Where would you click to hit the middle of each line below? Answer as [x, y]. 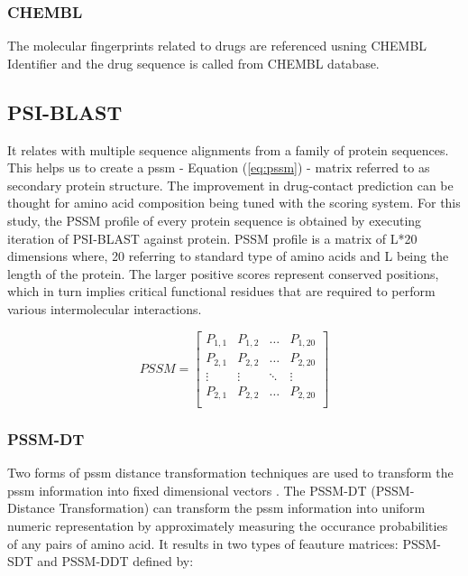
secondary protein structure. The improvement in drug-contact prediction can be [230, 185]
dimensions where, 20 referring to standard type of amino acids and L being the [228, 256]
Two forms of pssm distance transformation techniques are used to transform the [230, 473]
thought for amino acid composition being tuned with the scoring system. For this [234, 203]
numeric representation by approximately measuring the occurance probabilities [228, 526]
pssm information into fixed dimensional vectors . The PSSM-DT [187, 490]
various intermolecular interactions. [105, 308]
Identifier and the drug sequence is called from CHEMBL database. [193, 63]
